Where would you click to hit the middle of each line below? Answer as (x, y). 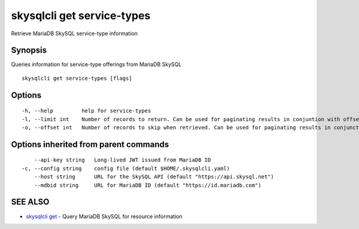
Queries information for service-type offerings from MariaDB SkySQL (96, 64)
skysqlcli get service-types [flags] (77, 78)
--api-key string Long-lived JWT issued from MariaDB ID (122, 160)
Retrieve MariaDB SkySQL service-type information (74, 33)
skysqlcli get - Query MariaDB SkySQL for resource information (104, 216)
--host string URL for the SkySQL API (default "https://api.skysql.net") (154, 177)
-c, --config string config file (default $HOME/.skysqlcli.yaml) (126, 168)
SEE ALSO (30, 202)
